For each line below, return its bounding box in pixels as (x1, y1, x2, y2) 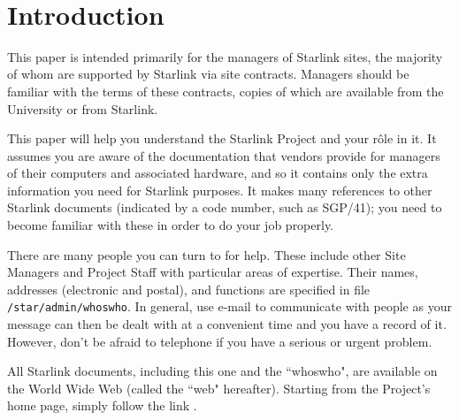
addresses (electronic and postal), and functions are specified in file (7, 279, 371, 298)
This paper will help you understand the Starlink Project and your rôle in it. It (7, 129, 437, 148)
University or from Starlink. (7, 99, 158, 118)
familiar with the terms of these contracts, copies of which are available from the (7, 81, 444, 100)
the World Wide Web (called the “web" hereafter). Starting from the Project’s (7, 378, 431, 397)
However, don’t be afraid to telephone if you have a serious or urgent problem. (7, 332, 432, 350)
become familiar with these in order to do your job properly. (7, 216, 334, 234)
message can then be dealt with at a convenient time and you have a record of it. (7, 315, 447, 333)
